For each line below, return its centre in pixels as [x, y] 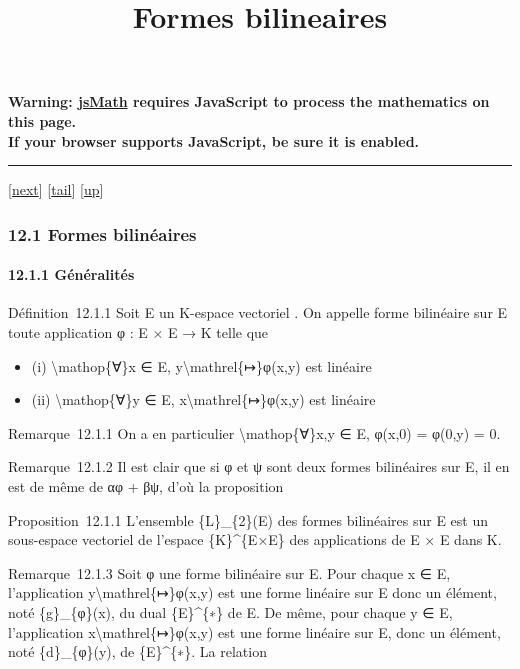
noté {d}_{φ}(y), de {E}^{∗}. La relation [137, 651]
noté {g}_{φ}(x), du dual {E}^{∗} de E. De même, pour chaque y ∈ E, [230, 611]
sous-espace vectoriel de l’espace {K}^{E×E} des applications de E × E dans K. [255, 539]
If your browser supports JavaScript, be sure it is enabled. [214, 140]
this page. [42, 120]
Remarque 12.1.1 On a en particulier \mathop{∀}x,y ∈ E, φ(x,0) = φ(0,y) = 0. [254, 432]
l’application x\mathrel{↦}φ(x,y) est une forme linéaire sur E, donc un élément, [254, 631]
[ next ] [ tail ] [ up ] [56, 189]
